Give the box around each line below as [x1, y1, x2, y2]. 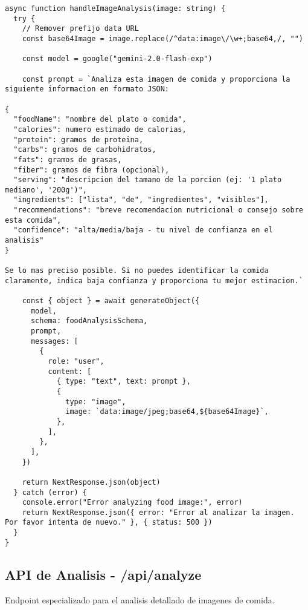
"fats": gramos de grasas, [13, 155, 122, 164]
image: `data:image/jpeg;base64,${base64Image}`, [65, 407, 269, 416]
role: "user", [48, 356, 104, 366]
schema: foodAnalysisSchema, [30, 316, 148, 326]
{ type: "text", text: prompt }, [56, 377, 191, 386]
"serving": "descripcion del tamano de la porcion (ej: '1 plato [13, 175, 282, 185]
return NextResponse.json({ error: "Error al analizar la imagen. [22, 508, 295, 517]
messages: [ [30, 336, 79, 346]
